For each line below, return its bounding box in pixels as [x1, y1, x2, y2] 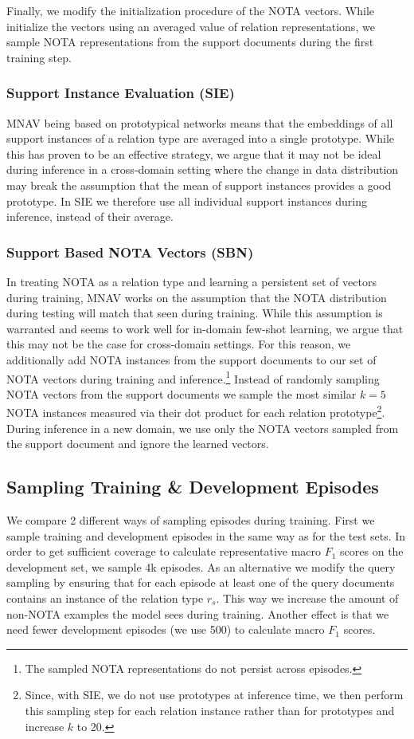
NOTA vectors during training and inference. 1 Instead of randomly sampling [6, 368, 380, 387]
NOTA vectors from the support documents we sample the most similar [6, 385, 357, 402]
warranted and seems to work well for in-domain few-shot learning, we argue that [6, 320, 404, 336]
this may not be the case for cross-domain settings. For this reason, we [6, 336, 351, 352]
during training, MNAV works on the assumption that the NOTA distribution [6, 289, 387, 305]
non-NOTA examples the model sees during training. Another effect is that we [6, 605, 389, 622]
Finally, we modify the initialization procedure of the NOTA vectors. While [6, 2, 375, 18]
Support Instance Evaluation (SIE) [6, 83, 235, 103]
